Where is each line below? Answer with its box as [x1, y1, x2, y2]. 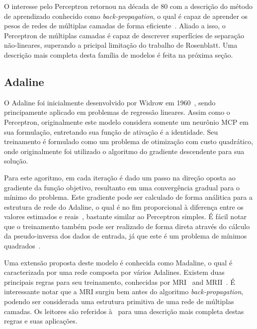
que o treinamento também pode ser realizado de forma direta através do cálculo [4, 221, 250, 231]
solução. [4, 156, 28, 166]
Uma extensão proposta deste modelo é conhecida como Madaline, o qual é [4, 257, 233, 267]
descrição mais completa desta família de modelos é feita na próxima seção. [4, 49, 233, 60]
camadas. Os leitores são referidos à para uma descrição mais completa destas [4, 306, 244, 316]
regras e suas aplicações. [4, 316, 78, 326]
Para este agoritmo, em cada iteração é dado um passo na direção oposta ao [4, 172, 236, 182]
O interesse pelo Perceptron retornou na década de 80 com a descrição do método [4, 1, 253, 11]
